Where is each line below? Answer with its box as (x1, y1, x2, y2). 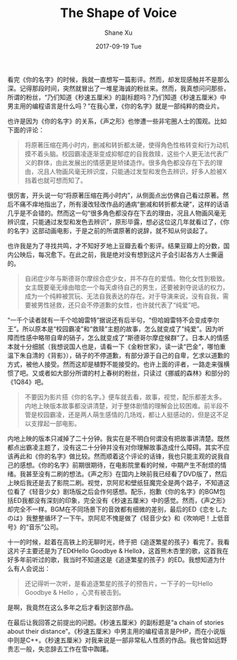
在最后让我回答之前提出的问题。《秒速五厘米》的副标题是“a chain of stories (7, 618, 224, 627)
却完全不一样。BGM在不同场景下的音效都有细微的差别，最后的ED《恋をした (7, 504, 228, 514)
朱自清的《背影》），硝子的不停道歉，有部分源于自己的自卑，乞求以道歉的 (19, 351, 230, 359)
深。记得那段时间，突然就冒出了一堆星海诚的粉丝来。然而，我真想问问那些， (7, 83, 230, 93)
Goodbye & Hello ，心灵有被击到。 (24, 588, 126, 596)
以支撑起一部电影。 (24, 419, 81, 427)
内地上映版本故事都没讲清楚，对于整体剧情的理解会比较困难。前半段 (24, 401, 223, 410)
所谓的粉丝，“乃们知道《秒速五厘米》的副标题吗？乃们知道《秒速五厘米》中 (7, 93, 227, 101)
